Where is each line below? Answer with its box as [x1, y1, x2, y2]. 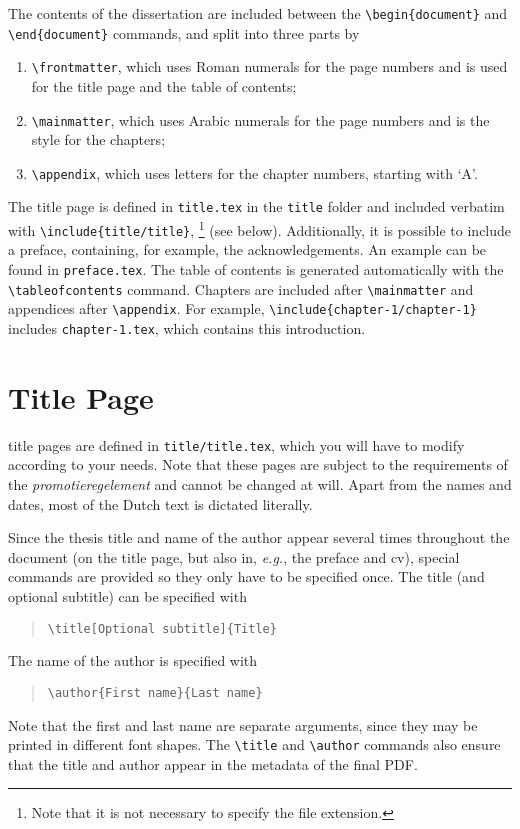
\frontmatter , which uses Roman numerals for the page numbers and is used [31, 56, 508, 77]
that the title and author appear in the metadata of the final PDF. [8, 753, 418, 774]
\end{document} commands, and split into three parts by [8, 22, 360, 43]
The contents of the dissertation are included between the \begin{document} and [8, 3, 508, 23]
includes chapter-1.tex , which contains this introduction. [8, 318, 366, 338]
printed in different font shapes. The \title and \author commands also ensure [8, 734, 501, 755]
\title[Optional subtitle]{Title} [47, 621, 277, 636]
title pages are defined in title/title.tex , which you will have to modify [8, 434, 465, 455]
